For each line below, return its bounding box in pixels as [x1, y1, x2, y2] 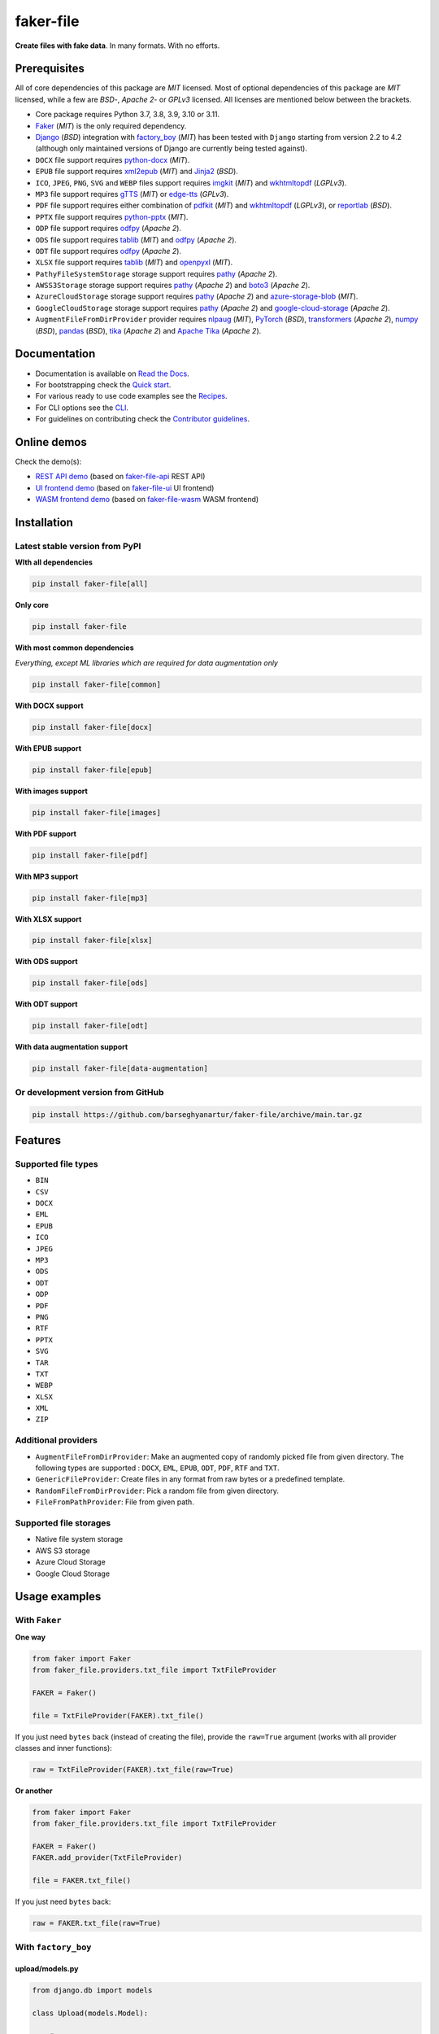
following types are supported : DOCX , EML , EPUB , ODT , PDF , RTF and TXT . [35, 1463, 280, 1473]
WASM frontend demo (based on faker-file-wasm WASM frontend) [35, 495, 259, 504]
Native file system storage [35, 1534, 124, 1544]
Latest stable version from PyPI [15, 540, 141, 552]
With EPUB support [15, 743, 81, 753]
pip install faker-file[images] [32, 808, 162, 817]
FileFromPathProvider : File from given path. [35, 1497, 194, 1507]
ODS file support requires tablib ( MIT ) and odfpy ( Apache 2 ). [35, 234, 237, 244]
